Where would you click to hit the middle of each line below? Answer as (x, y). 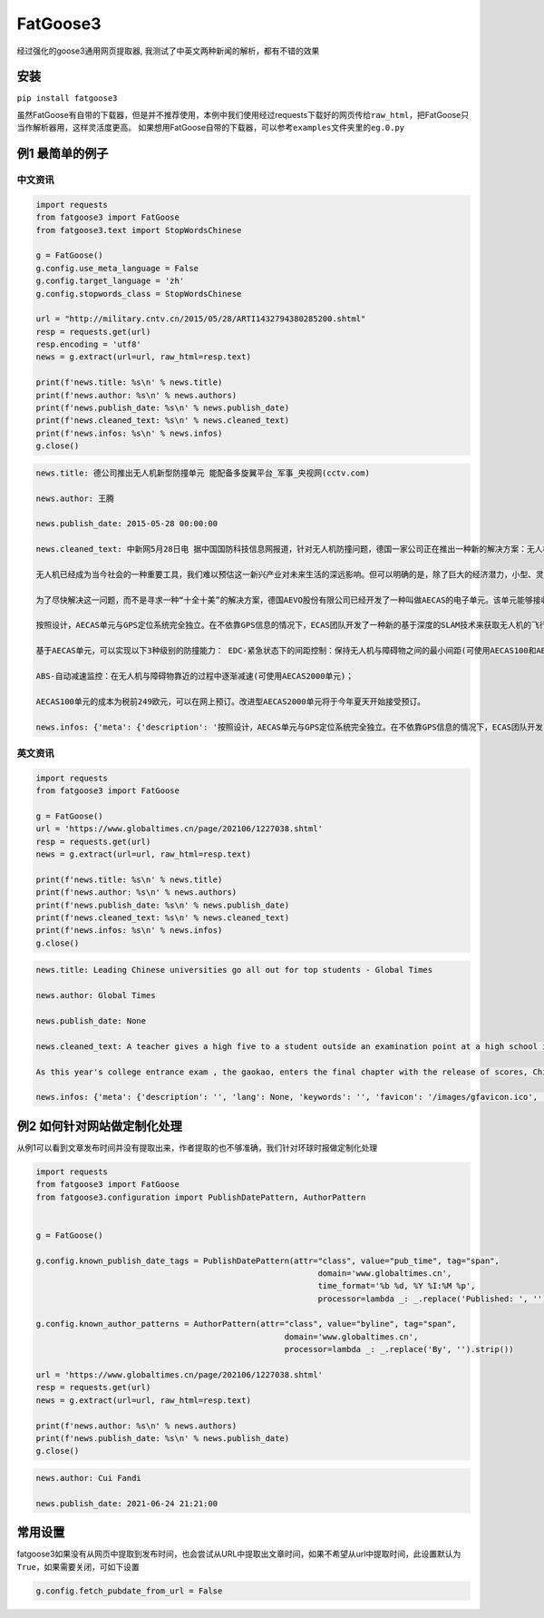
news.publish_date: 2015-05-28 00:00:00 (126, 524)
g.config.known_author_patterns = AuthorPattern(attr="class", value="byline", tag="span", (246, 1324)
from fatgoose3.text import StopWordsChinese (139, 230)
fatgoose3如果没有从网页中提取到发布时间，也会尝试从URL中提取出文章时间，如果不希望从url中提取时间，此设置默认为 (239, 1554)
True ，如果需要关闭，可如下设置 (78, 1566)
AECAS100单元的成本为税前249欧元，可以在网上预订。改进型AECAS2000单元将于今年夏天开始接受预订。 (231, 701)
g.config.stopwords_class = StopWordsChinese (139, 294)
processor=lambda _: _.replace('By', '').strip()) (399, 1349)
